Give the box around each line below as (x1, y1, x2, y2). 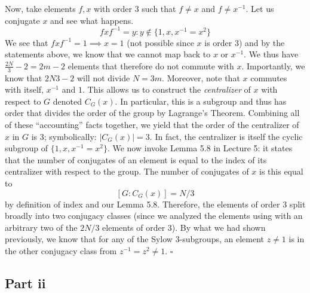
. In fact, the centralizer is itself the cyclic (149, 130, 303, 142)
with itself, (5, 83, 44, 96)
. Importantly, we (241, 59, 305, 72)
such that (142, 2, 176, 14)
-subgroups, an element (179, 233, 264, 245)
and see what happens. (50, 14, 134, 26)
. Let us (245, 2, 274, 14)
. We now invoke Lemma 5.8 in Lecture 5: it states (107, 142, 293, 154)
